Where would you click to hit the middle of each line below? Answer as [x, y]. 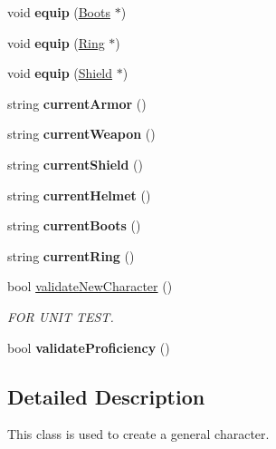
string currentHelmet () [79, 195]
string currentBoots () [74, 225]
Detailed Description [106, 396]
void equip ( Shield [60, 73]
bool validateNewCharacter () [90, 286]
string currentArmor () [77, 103]
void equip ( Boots [59, 12]
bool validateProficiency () [89, 347]
